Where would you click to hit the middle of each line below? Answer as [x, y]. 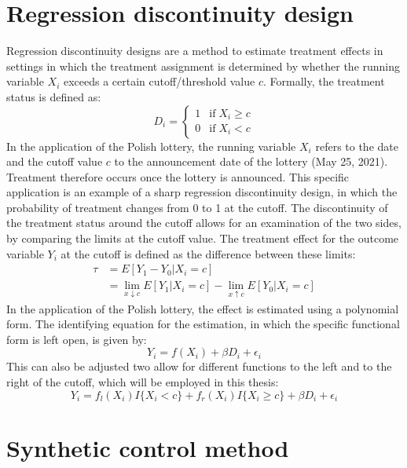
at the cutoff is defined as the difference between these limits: [208, 253]
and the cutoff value [55, 161]
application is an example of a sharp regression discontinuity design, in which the [202, 192]
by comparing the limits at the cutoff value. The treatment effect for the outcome [203, 238]
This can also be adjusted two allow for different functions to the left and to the [199, 366]
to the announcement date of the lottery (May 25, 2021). [251, 161]
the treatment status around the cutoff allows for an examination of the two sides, [204, 223]
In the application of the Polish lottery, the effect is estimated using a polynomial [203, 308]
